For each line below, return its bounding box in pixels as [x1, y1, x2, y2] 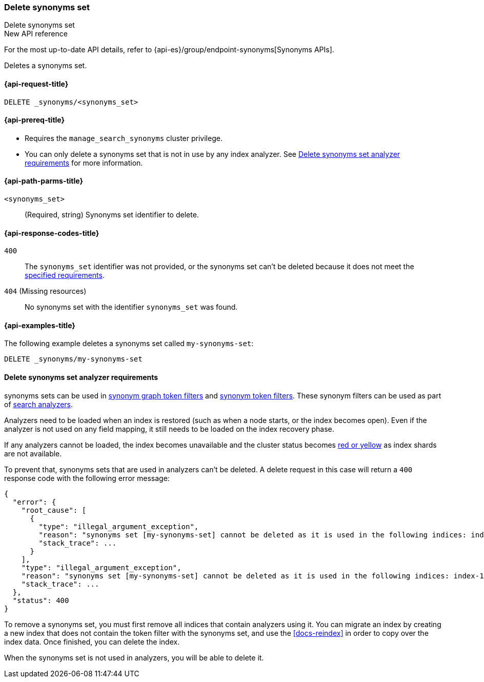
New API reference [4, 29, 68, 38]
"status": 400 [12, 596, 69, 605]
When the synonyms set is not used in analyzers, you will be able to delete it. [4, 653, 264, 662]
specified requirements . [25, 271, 105, 280]
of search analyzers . [4, 399, 73, 409]
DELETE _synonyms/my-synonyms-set [4, 355, 143, 364]
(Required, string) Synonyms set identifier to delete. [25, 210, 199, 219]
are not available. [4, 449, 62, 458]
